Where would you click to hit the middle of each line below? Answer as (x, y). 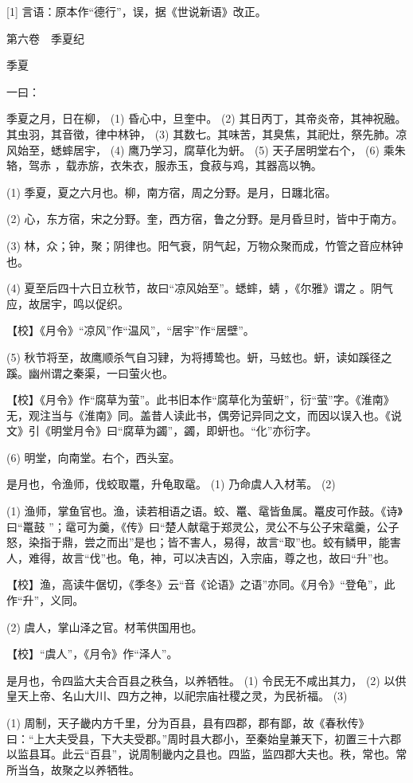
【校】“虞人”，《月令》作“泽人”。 (92, 654)
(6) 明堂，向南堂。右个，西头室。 (94, 457)
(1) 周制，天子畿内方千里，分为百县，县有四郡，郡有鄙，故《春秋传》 (188, 722)
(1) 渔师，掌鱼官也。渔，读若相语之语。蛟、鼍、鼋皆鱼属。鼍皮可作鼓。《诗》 (205, 511)
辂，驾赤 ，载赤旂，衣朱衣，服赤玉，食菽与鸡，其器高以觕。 (164, 165)
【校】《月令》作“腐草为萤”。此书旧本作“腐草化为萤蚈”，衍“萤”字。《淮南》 (201, 399)
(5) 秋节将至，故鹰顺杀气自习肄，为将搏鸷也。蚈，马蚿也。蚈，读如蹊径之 (199, 356)
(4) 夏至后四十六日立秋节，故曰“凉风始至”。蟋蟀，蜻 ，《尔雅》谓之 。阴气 (200, 288)
